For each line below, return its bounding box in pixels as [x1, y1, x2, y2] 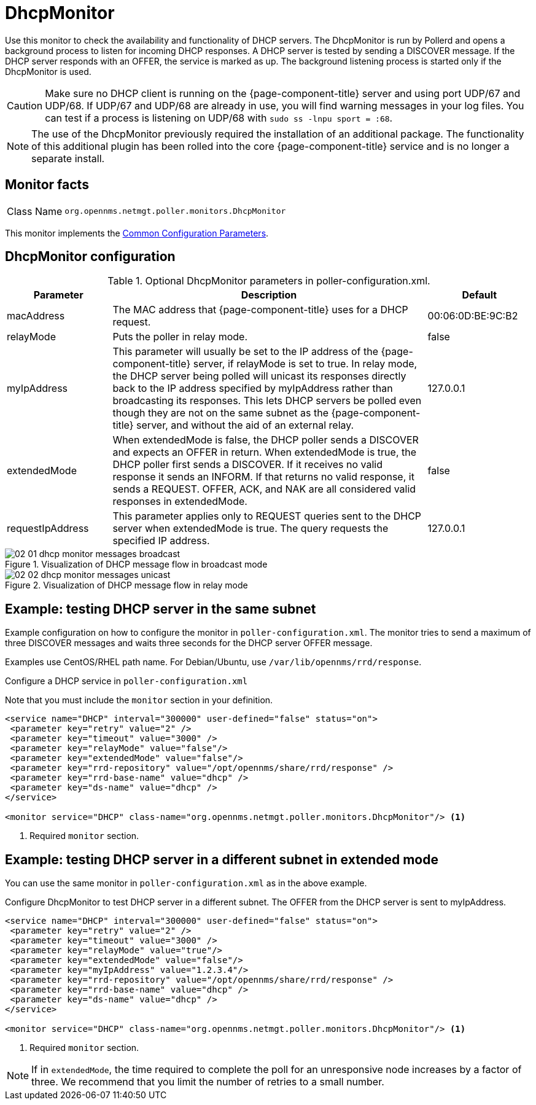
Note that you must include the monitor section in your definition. [5, 695, 273, 706]
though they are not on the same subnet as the [112, 407, 328, 420]
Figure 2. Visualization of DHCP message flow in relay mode [5, 580, 248, 591]
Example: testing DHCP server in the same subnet [5, 601, 316, 617]
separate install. [31, 152, 105, 165]
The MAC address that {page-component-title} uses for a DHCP [112, 303, 408, 316]
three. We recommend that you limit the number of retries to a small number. [31, 1076, 384, 1088]
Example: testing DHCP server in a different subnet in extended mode [5, 851, 438, 867]
